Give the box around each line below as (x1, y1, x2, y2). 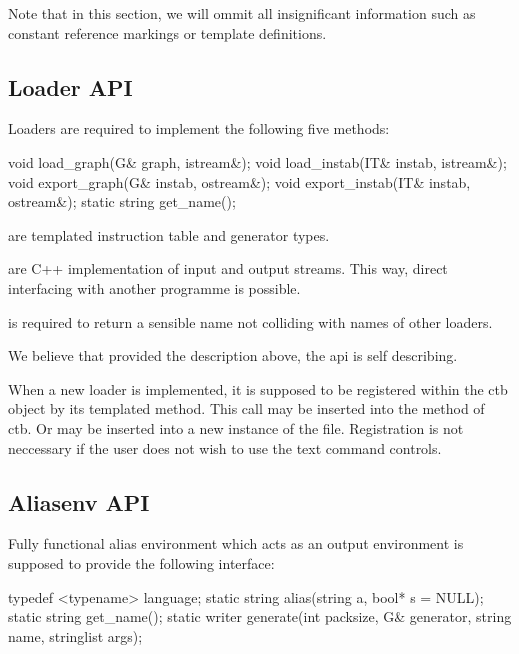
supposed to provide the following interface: (8, 552, 275, 573)
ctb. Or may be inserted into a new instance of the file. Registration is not (8, 417, 464, 438)
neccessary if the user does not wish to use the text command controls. (8, 437, 442, 458)
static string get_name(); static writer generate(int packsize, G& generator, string (8, 606, 512, 627)
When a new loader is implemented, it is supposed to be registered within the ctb (8, 378, 508, 399)
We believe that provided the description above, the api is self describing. (8, 345, 458, 366)
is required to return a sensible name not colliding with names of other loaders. (8, 311, 493, 332)
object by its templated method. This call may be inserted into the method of (8, 398, 485, 419)
